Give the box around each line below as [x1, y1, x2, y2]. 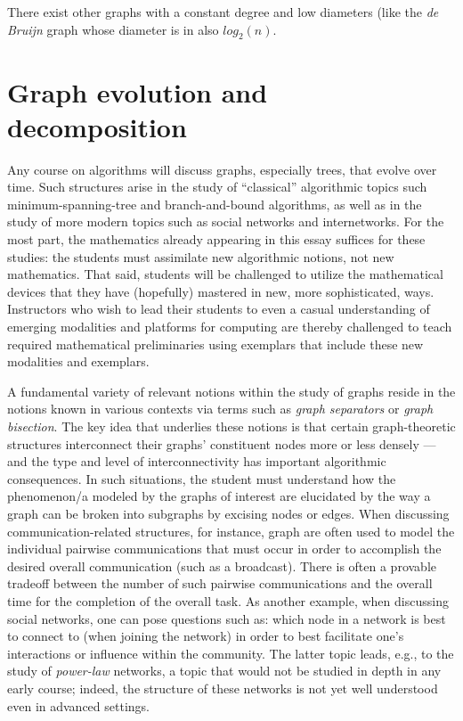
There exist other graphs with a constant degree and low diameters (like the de [7, 3, 439, 20]
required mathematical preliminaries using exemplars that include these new [7, 334, 424, 353]
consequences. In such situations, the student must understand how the [7, 469, 396, 487]
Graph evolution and [7, 73, 268, 110]
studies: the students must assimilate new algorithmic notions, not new [7, 247, 394, 266]
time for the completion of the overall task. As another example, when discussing [7, 591, 449, 610]
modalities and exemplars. [7, 352, 150, 371]
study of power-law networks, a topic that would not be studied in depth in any [7, 661, 442, 680]
